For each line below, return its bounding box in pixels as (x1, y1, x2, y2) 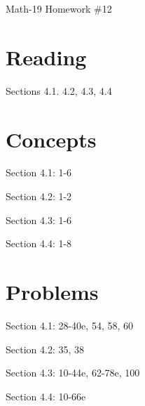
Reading (6, 42, 87, 71)
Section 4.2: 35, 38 (6, 341, 84, 356)
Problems (6, 277, 99, 306)
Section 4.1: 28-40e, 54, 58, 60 (6, 317, 133, 332)
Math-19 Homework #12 (6, 1, 112, 15)
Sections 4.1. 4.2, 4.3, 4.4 (6, 83, 112, 98)
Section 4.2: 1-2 (6, 189, 72, 204)
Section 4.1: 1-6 (6, 165, 72, 180)
